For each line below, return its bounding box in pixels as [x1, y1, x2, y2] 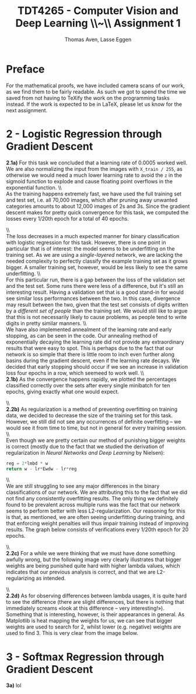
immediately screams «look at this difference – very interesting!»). [6, 604, 164, 612]
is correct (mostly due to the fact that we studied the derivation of [6, 443, 164, 450]
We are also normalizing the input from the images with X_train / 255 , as [6, 165, 183, 172]
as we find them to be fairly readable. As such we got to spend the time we [6, 88, 187, 95]
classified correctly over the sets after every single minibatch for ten [6, 382, 170, 389]
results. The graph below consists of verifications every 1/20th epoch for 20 [6, 526, 189, 533]
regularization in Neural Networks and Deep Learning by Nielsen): [6, 449, 165, 456]
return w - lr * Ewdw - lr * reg [6, 466, 77, 472]
